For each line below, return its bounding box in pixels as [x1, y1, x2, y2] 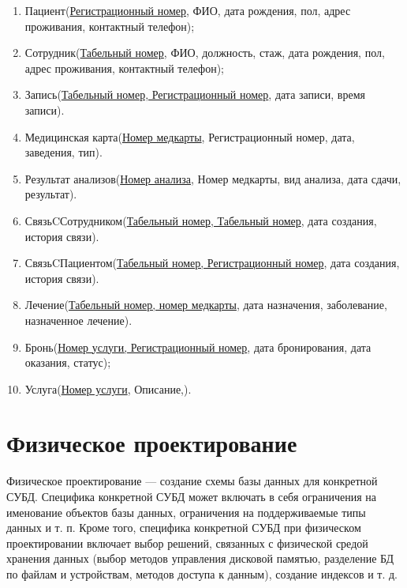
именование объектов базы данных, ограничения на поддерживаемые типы [6, 503, 366, 520]
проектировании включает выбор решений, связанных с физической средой [6, 534, 368, 551]
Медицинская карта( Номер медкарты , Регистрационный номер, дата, [24, 128, 355, 145]
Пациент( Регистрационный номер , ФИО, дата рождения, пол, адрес [24, 2, 351, 18]
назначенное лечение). [24, 311, 133, 328]
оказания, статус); [24, 354, 111, 371]
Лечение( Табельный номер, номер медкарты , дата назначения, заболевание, [24, 296, 387, 313]
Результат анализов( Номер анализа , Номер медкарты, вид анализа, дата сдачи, [24, 170, 401, 187]
